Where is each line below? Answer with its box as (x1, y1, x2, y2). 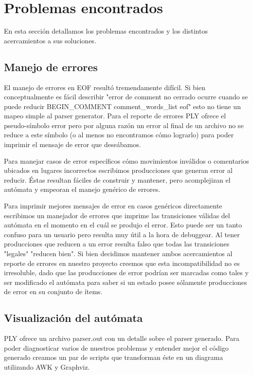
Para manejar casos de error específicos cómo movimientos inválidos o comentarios (4, 155, 249, 166)
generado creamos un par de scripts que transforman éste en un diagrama (4, 352, 223, 362)
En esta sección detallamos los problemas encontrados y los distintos (4, 26, 208, 36)
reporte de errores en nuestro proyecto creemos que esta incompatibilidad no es (4, 258, 240, 268)
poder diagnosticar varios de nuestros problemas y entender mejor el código (4, 342, 229, 353)
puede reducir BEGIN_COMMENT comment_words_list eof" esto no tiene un (4, 101, 241, 111)
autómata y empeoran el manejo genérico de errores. (4, 184, 161, 194)
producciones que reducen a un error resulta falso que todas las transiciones (4, 239, 230, 249)
